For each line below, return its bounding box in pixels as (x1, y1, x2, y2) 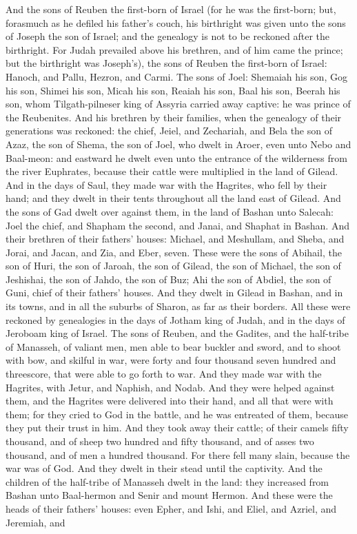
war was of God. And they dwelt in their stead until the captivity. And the (6, 461, 323, 475)
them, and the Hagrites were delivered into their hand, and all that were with (6, 393, 334, 408)
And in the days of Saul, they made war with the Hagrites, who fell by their (6, 177, 327, 192)
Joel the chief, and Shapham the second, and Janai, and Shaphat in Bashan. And (6, 218, 349, 232)
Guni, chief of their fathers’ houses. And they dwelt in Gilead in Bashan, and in (6, 285, 343, 300)
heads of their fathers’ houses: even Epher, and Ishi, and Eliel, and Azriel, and (6, 501, 337, 515)
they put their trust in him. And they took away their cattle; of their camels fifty (6, 420, 349, 435)
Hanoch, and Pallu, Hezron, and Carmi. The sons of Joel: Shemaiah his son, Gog (6, 69, 347, 83)
